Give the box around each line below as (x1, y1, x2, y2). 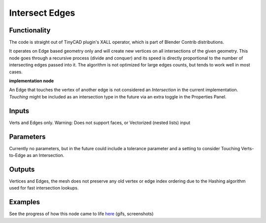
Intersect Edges (9, 7, 75, 18)
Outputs (9, 165, 35, 173)
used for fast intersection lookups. (9, 185, 79, 191)
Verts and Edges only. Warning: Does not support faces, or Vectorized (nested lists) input (9, 120, 191, 126)
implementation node (9, 78, 54, 84)
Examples (9, 198, 40, 206)
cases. (9, 69, 23, 75)
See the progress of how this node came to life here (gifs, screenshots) (9, 211, 154, 217)
